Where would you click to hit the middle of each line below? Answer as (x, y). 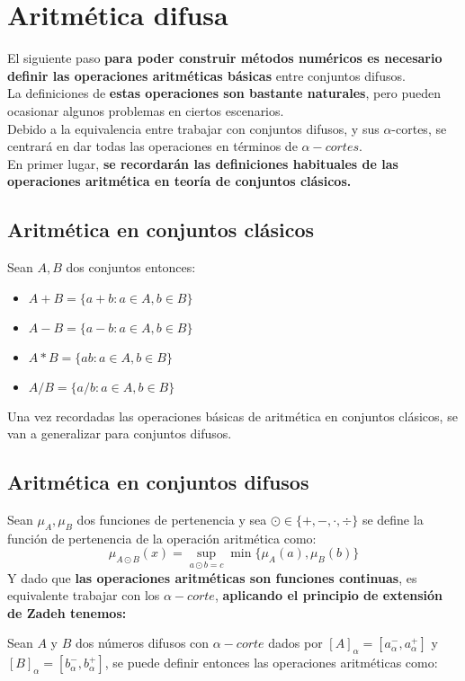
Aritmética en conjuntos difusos (158, 482)
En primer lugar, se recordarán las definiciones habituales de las (203, 163)
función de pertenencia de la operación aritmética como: (162, 538)
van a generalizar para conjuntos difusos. (120, 433)
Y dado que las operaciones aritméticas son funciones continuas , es (212, 577)
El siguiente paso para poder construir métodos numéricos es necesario (225, 58)
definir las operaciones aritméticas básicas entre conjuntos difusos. (206, 75)
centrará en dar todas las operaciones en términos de (152, 146)
